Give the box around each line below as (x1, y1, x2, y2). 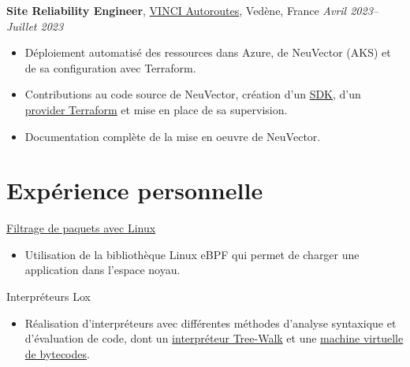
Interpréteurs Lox (6, 288, 91, 305)
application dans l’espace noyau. (24, 261, 181, 278)
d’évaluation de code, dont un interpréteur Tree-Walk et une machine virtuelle (24, 330, 404, 347)
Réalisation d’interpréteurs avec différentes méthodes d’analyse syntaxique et (24, 314, 397, 331)
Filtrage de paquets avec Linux (6, 220, 156, 236)
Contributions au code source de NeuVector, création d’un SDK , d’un (24, 86, 361, 102)
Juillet (6, 17, 37, 34)
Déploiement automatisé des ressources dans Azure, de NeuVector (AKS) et (24, 44, 391, 61)
